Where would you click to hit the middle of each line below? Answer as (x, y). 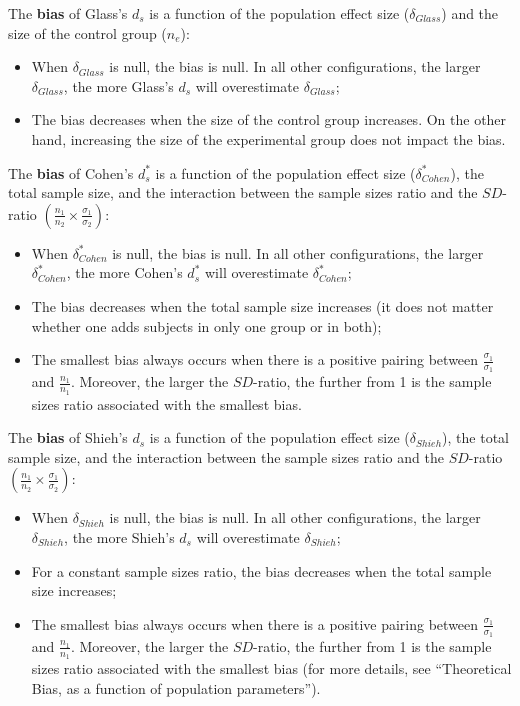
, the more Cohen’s (124, 272)
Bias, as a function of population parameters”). (176, 687)
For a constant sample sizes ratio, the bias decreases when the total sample (261, 570)
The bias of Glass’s (68, 13)
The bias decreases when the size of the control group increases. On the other (269, 119)
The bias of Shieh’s (68, 437)
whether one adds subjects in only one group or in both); (206, 325)
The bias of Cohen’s (71, 172)
